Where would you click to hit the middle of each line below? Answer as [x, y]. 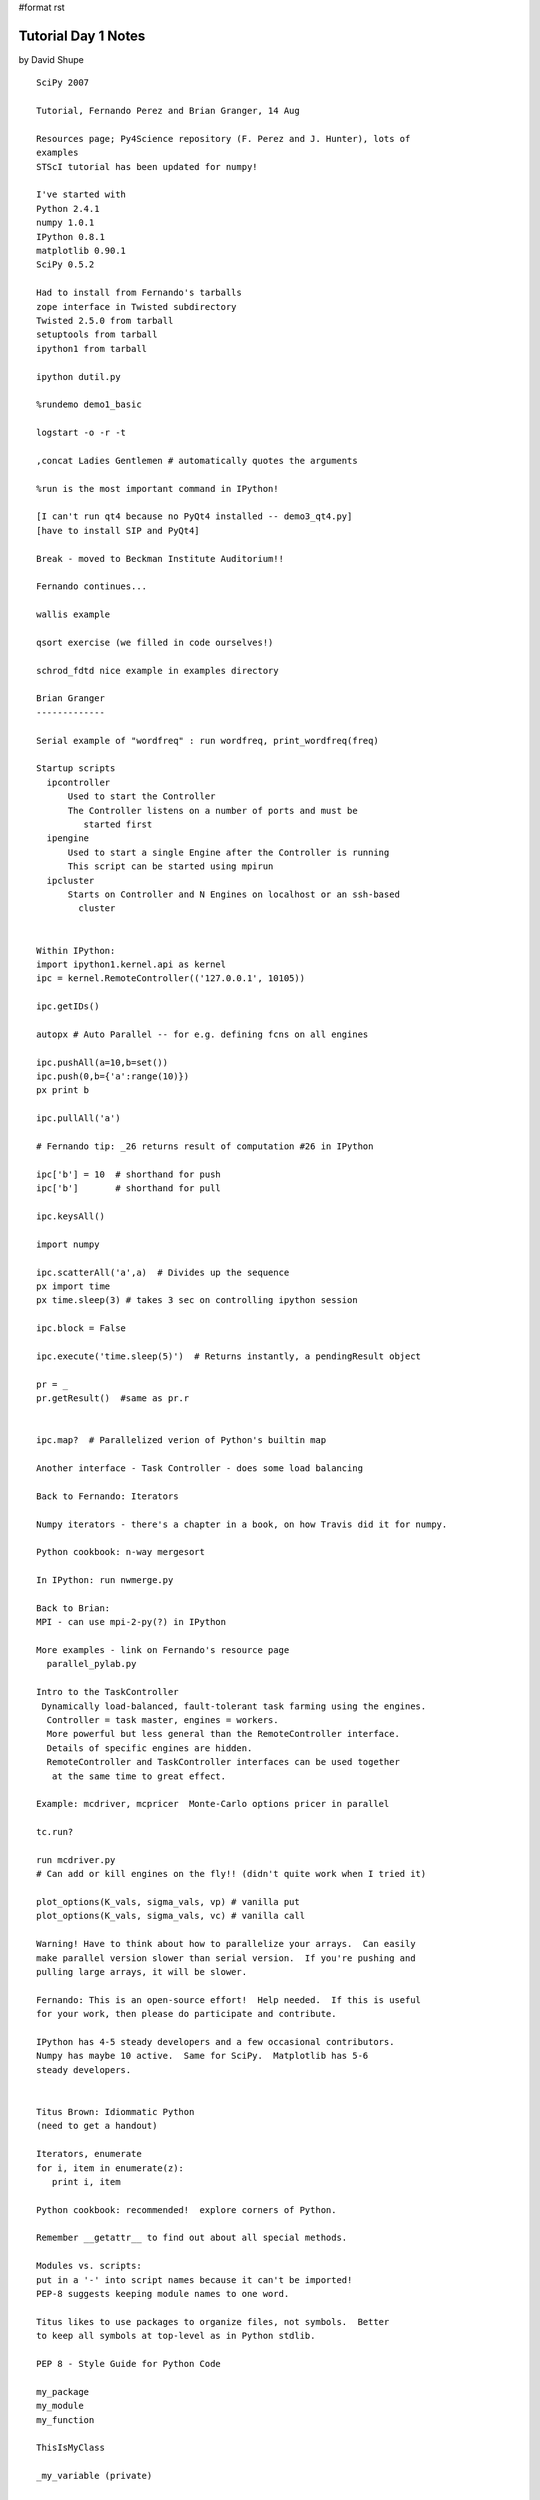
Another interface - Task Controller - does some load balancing [200, 1468]
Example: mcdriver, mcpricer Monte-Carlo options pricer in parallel [213, 1804]
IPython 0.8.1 [70, 236]
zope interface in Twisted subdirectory [136, 306]
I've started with [81, 194]
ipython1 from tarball [92, 348]
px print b [63, 1090]
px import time [73, 1286]
